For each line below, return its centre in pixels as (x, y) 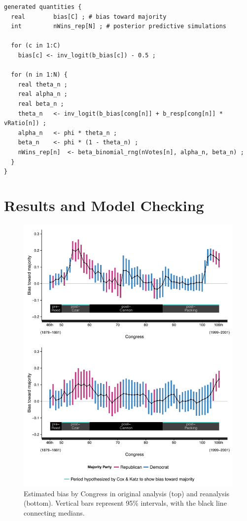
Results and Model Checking (104, 205)
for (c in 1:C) (36, 46)
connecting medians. (54, 512)
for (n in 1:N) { (39, 75)
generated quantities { (43, 7)
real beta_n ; (41, 104)
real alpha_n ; (43, 94)
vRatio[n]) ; (25, 123)
